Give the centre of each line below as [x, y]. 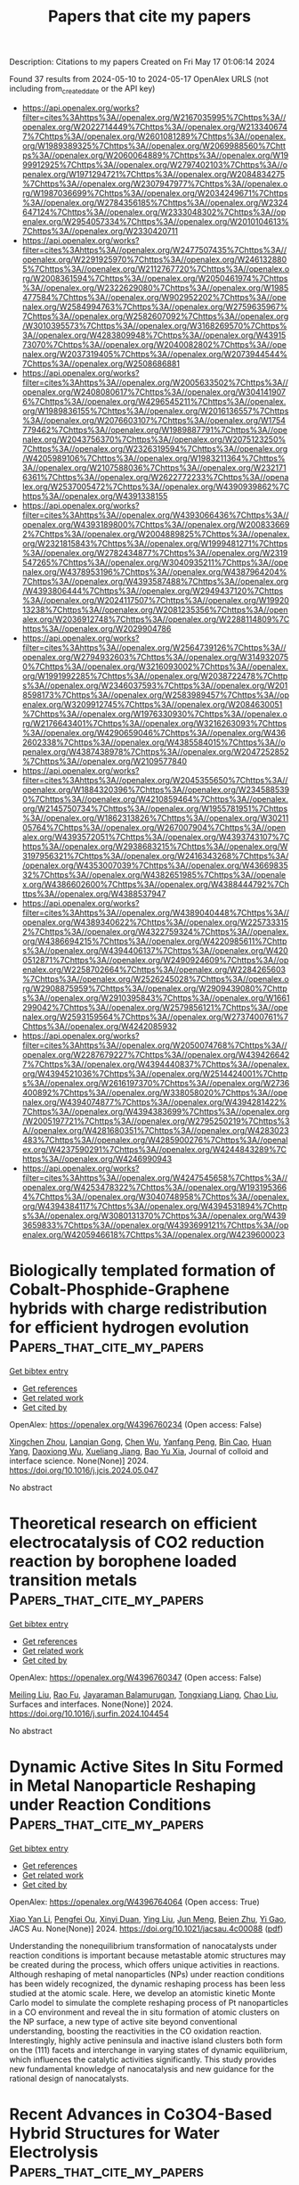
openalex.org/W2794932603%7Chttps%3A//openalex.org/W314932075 [155, 657]
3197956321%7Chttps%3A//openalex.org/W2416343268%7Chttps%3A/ [155, 855]
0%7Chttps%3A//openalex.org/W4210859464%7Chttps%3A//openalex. [155, 798]
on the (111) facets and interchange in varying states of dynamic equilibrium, [149, 2050]
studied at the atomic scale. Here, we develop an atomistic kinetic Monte [142, 1993]
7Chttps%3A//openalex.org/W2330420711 [100, 231]
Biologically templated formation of [142, 1271]
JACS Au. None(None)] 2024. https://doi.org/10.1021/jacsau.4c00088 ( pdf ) [146, 1928]
